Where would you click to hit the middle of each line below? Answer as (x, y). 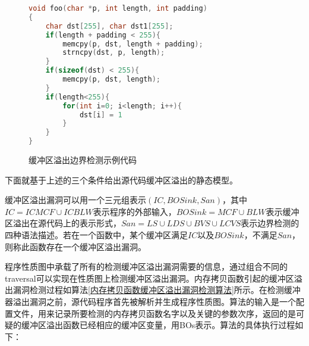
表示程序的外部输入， (135, 211)
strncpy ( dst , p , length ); (114, 53)
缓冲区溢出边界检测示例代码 (83, 160)
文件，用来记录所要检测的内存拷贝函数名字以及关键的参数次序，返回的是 (154, 313)
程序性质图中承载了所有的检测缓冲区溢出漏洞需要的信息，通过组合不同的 (146, 266)
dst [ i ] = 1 (101, 115)
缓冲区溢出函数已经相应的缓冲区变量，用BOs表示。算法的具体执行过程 (158, 325)
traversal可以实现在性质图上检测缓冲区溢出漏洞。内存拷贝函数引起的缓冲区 (149, 278)
